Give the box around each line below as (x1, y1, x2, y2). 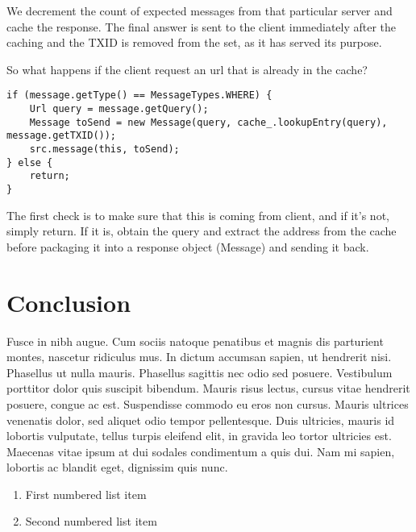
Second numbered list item (25, 513, 157, 530)
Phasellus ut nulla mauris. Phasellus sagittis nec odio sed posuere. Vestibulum (6, 364, 393, 380)
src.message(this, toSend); (29, 143, 180, 155)
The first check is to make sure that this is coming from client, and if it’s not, (6, 206, 389, 223)
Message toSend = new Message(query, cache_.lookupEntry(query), (29, 116, 388, 128)
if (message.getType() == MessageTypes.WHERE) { (6, 89, 272, 102)
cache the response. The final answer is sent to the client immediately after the (6, 18, 397, 35)
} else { (6, 156, 53, 168)
